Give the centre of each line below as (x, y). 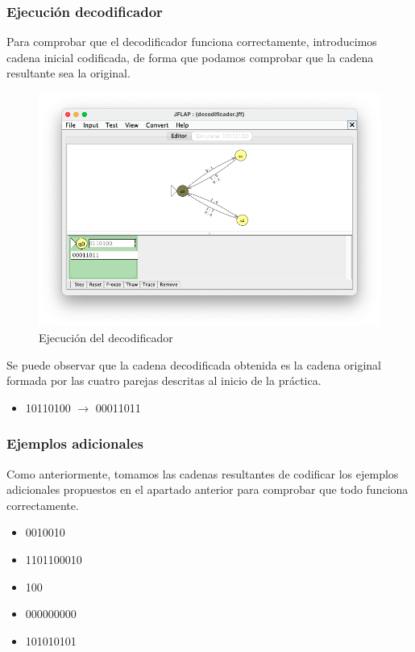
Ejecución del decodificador (106, 337)
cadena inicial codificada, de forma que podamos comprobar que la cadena (190, 57)
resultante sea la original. (68, 73)
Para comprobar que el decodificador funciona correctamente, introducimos (192, 42)
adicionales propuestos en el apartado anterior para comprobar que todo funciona (207, 489)
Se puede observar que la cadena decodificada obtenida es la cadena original (194, 364)
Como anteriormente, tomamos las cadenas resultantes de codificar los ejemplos (203, 473)
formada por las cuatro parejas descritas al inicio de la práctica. (164, 380)
